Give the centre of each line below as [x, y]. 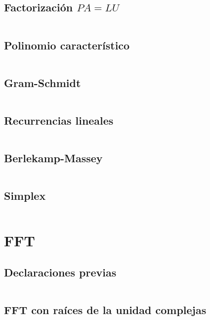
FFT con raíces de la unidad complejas [105, 310]
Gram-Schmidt [42, 82]
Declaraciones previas [60, 272]
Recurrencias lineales [59, 120]
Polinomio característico [67, 45]
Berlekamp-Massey [53, 158]
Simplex [25, 196]
